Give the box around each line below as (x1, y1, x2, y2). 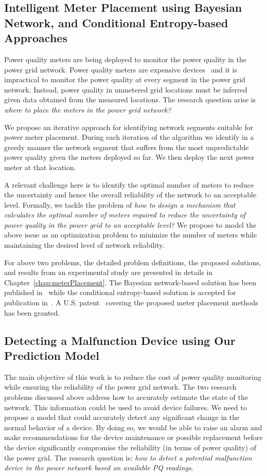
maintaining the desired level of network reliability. (4, 240, 165, 250)
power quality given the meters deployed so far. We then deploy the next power (4, 152, 255, 162)
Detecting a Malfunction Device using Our (4, 332, 236, 348)
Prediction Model (4, 347, 99, 363)
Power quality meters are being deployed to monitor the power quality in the (4, 53, 247, 64)
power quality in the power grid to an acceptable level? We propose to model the (4, 219, 256, 230)
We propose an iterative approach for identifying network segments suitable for (4, 121, 253, 132)
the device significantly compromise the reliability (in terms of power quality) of (4, 442, 256, 452)
